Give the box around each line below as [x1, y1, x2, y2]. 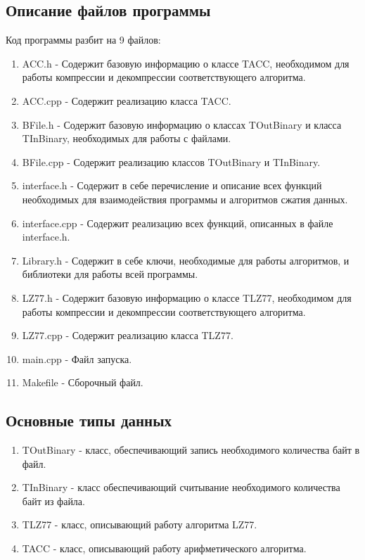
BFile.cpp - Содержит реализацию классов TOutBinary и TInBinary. [22, 154, 321, 169]
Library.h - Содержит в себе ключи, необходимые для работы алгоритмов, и [22, 253, 350, 267]
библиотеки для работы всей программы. [22, 267, 198, 281]
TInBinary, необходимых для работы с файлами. [22, 131, 231, 146]
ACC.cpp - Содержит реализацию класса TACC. [22, 93, 231, 108]
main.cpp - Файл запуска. [22, 351, 132, 366]
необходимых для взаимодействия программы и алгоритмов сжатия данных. [22, 191, 348, 206]
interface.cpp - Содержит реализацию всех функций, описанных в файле [22, 215, 333, 230]
